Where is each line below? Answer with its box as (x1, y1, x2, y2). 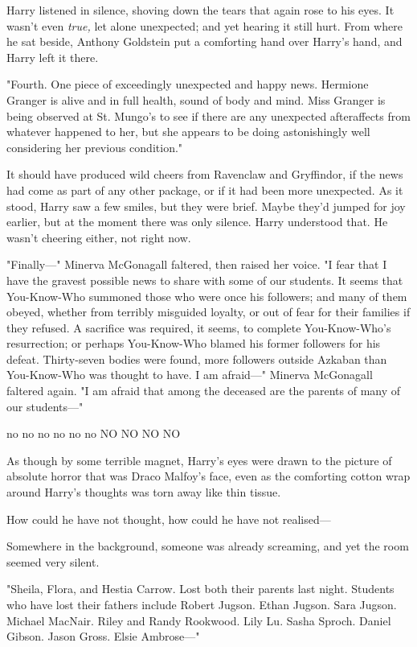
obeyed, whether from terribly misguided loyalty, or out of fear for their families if (6, 303, 411, 320)
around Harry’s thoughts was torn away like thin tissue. (6, 484, 281, 501)
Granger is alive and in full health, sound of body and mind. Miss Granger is (6, 91, 386, 108)
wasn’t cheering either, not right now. (6, 229, 191, 245)
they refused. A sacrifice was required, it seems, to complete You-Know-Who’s (6, 319, 391, 336)
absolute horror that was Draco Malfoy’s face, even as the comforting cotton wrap (6, 468, 411, 484)
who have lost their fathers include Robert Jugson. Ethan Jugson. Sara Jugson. (6, 596, 397, 612)
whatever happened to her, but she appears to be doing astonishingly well (6, 123, 370, 140)
